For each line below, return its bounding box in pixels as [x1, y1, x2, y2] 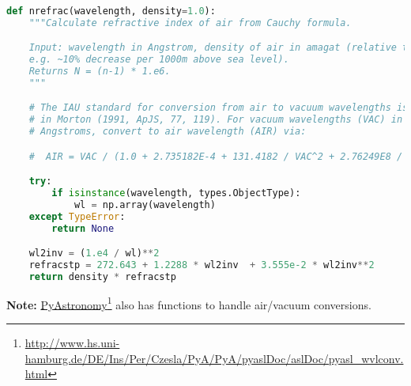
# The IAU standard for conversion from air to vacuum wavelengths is [28, 102, 409, 114]
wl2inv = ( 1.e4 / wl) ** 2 [28, 248, 160, 259]
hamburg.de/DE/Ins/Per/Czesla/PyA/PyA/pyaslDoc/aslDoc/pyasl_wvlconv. [25, 350, 404, 366]
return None [51, 222, 115, 234]
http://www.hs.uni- [25, 334, 120, 350]
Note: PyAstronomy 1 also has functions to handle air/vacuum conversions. [6, 293, 371, 312]
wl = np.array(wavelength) [74, 199, 216, 210]
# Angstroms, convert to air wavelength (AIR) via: [28, 125, 307, 137]
